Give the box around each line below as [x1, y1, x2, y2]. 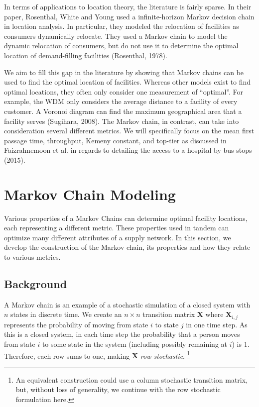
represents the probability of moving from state [4, 319, 148, 329]
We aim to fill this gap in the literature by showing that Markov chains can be [4, 67, 244, 77]
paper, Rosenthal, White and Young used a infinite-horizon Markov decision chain [4, 11, 255, 21]
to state [155, 319, 179, 329]
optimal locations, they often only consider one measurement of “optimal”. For [4, 86, 244, 97]
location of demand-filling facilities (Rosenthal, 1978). [4, 50, 167, 60]
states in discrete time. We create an [10, 309, 122, 319]
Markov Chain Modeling [4, 184, 176, 204]
